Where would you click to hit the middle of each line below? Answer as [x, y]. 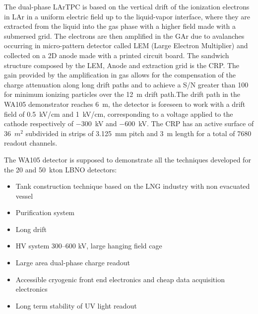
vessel [24, 196]
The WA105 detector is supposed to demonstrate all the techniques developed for [128, 159]
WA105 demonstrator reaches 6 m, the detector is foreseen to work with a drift [125, 104]
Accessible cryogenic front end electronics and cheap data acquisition [120, 279]
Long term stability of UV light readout [76, 305]
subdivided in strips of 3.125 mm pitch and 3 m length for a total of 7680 [138, 133]
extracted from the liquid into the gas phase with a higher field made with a [120, 26]
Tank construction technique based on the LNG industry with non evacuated [133, 186]
